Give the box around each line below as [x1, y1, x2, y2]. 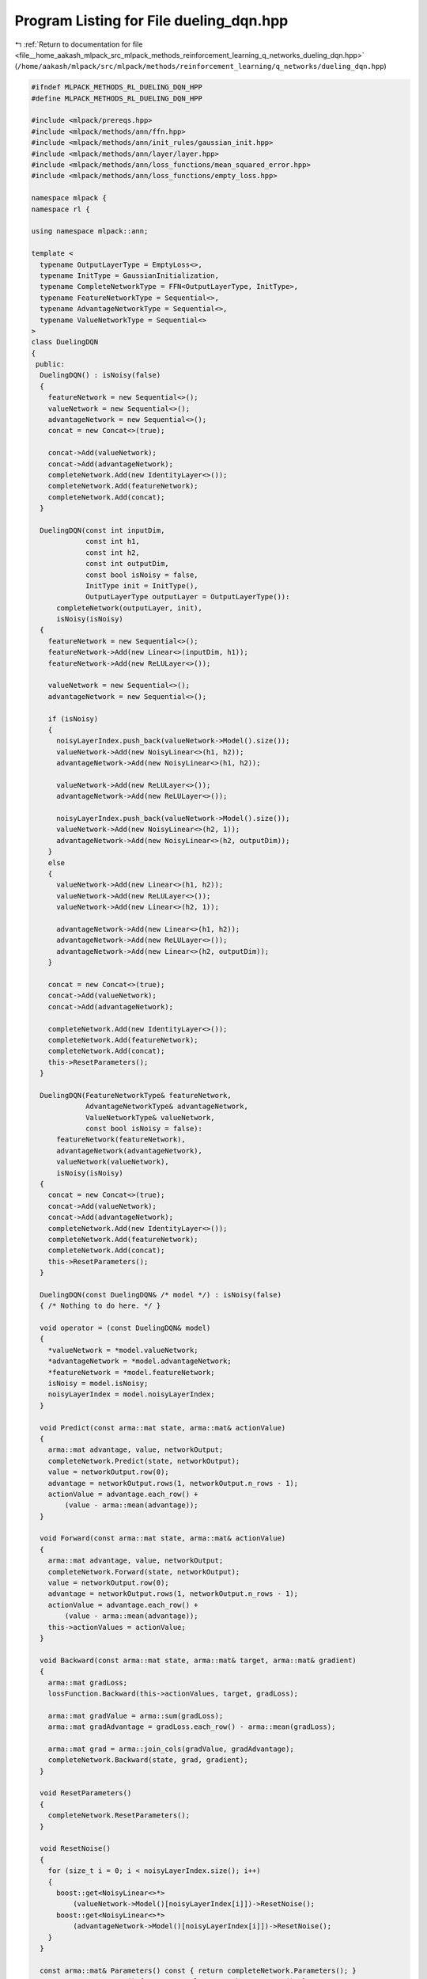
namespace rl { [31, 204, 90, 214]
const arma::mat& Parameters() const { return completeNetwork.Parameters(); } [40, 1966, 357, 1975]
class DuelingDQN [31, 337, 99, 347]
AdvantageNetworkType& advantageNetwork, [85, 1102, 248, 1111]
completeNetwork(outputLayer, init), [56, 603, 203, 613]
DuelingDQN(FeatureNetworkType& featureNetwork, [40, 1091, 232, 1100]
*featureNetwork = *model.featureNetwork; [47, 1368, 215, 1377]
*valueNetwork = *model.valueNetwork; [47, 1346, 198, 1354]
